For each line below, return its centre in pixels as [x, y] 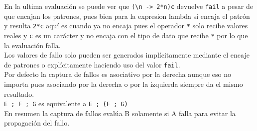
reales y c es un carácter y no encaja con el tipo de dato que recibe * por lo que [126, 35]
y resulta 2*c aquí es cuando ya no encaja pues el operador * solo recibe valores [126, 26]
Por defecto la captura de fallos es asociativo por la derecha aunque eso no [118, 74]
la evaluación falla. [32, 45]
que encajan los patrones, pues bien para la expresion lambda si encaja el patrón [127, 16]
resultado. [19, 94]
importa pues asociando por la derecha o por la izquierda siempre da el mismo [124, 84]
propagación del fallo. [37, 123]
